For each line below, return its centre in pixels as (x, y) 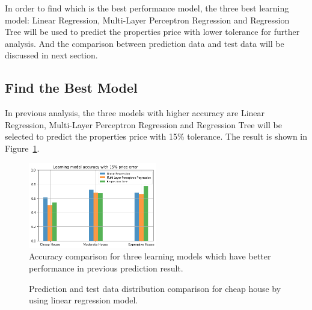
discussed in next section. (51, 55)
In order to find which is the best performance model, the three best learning (147, 8)
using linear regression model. (84, 300)
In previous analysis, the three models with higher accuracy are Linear (135, 113)
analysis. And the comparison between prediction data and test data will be (145, 43)
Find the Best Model (71, 88)
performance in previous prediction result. (106, 268)
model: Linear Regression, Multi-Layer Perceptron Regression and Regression (147, 20)
